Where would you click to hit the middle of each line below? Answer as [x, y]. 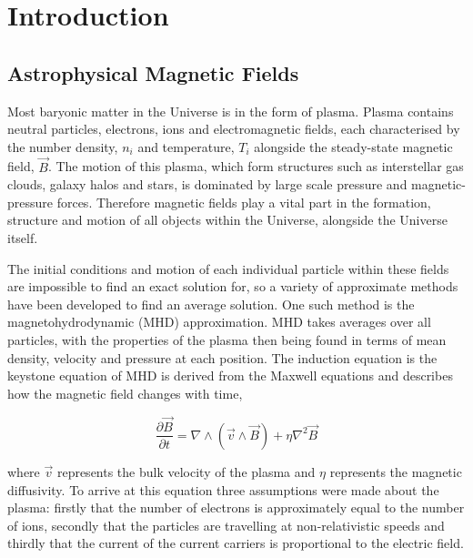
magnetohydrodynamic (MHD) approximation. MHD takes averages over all [219, 322]
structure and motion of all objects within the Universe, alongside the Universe [227, 220]
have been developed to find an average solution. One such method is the [211, 304]
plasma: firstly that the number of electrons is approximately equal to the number [236, 507]
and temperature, [186, 146]
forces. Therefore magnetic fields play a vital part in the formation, [244, 202]
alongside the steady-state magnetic [353, 146]
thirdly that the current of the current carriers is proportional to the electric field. [236, 543]
